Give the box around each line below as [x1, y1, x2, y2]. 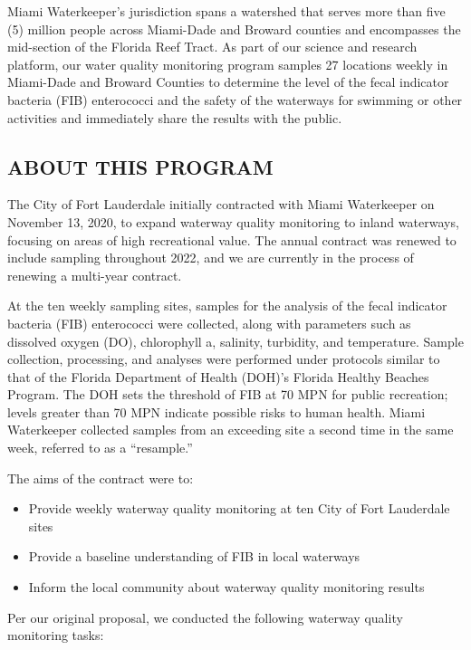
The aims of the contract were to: [7, 468, 194, 487]
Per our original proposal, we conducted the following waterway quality [7, 607, 403, 626]
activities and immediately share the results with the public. [7, 108, 342, 127]
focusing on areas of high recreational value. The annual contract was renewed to [7, 230, 457, 249]
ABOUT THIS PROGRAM [7, 152, 274, 180]
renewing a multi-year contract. [7, 265, 182, 284]
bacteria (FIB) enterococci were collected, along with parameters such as [7, 313, 411, 332]
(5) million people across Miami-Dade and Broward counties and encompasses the [7, 19, 461, 38]
